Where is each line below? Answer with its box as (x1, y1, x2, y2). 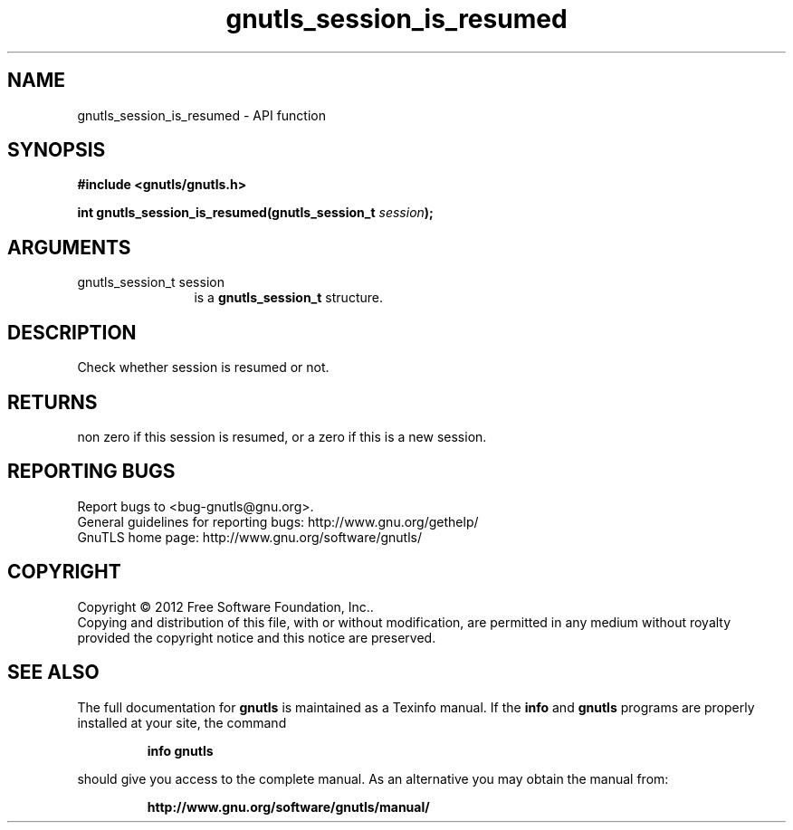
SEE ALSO (7, 661, 100, 684)
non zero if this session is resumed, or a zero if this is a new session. (77, 428, 487, 444)
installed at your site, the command (77, 714, 287, 730)
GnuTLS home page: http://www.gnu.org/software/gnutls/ (77, 529, 422, 545)
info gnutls (147, 742, 214, 758)
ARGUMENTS (7, 235, 131, 259)
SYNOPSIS (7, 138, 106, 162)
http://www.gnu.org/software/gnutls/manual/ (147, 798, 430, 815)
